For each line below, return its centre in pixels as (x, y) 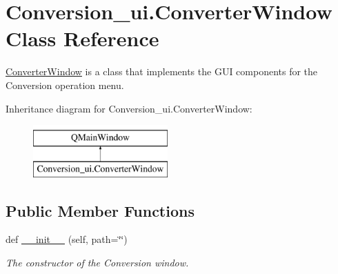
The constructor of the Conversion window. (97, 263)
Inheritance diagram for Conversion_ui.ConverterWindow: (129, 108)
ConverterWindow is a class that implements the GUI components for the (162, 71)
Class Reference (82, 38)
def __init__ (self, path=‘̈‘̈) (67, 239)
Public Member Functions (100, 210)
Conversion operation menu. (65, 85)
